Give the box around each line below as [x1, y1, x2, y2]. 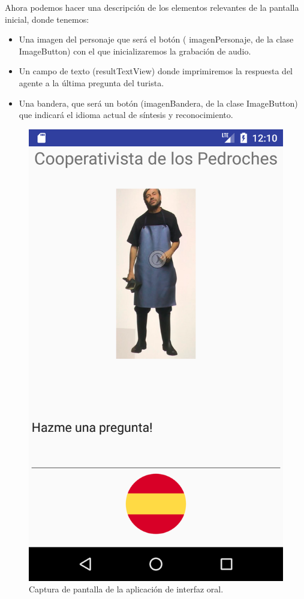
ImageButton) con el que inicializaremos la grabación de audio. [19, 44, 251, 57]
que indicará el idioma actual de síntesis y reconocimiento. [19, 108, 233, 121]
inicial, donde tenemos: [5, 13, 89, 25]
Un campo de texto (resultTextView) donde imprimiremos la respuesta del [19, 65, 293, 77]
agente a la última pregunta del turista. [19, 76, 164, 89]
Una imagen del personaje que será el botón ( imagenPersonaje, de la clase [19, 33, 294, 46]
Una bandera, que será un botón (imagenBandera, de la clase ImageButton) [19, 96, 298, 109]
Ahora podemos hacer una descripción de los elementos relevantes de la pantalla [5, 1, 299, 13]
